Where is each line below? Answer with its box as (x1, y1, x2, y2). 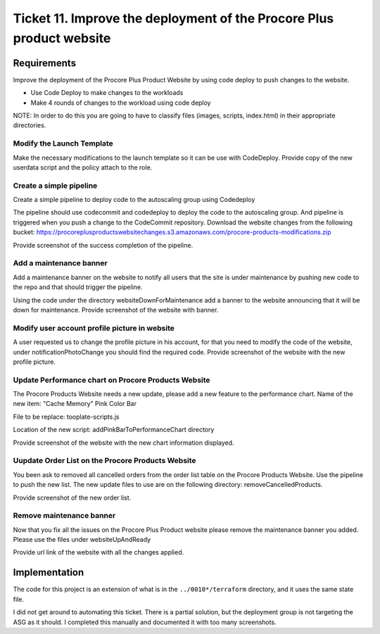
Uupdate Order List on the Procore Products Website (13, 456, 196, 466)
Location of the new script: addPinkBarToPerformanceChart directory (13, 426, 215, 434)
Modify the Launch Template (13, 139, 114, 148)
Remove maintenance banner (13, 511, 116, 521)
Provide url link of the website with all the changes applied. (13, 548, 184, 557)
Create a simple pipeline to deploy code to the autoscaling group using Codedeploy (13, 196, 255, 204)
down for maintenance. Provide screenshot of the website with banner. (13, 305, 219, 314)
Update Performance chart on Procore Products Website (13, 375, 210, 385)
